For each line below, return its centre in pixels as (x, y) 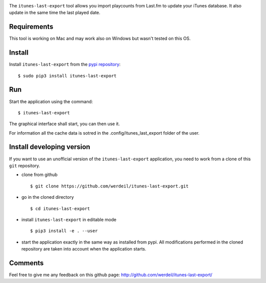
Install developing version (50, 147)
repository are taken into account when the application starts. (84, 249)
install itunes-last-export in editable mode (69, 219)
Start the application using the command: (51, 102)
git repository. (25, 166)
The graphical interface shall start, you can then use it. (65, 124)
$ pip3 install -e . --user (64, 231)
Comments (26, 263)
